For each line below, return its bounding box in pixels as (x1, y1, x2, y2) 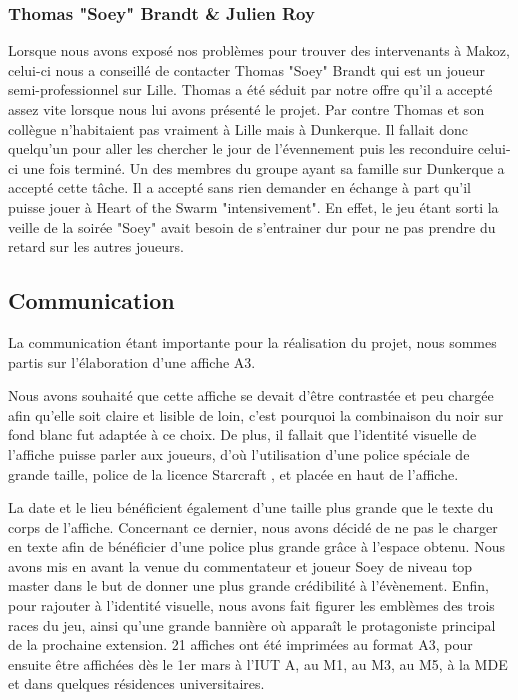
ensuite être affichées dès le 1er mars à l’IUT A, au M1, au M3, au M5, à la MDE (8, 653, 508, 674)
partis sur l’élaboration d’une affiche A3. (8, 351, 256, 372)
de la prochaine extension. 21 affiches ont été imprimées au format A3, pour (8, 634, 473, 655)
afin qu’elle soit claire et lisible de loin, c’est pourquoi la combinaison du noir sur (8, 404, 504, 425)
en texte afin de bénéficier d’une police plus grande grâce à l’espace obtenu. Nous (8, 536, 505, 557)
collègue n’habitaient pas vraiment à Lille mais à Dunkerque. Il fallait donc (8, 118, 468, 139)
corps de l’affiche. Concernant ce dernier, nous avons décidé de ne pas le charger (8, 516, 498, 537)
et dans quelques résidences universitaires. (8, 673, 265, 694)
